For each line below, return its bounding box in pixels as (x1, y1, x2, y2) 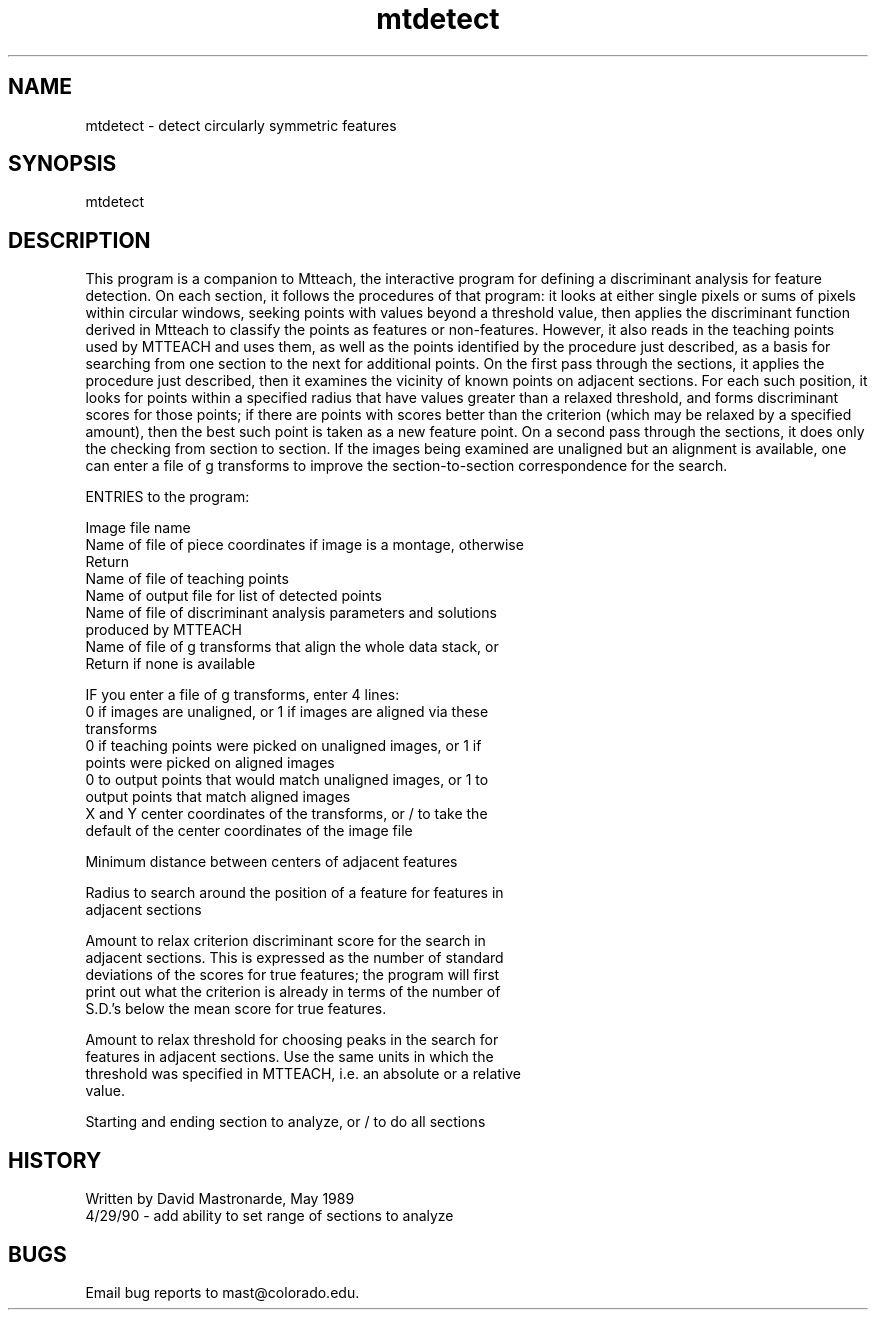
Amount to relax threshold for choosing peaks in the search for (85, 1031, 499, 1049)
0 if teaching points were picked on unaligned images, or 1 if (85, 737, 482, 755)
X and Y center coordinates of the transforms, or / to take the (85, 805, 488, 823)
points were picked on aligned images (85, 754, 335, 772)
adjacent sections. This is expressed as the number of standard (85, 949, 504, 967)
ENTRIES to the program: (85, 488, 250, 506)
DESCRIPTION (8, 227, 151, 253)
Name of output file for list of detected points (85, 587, 382, 605)
